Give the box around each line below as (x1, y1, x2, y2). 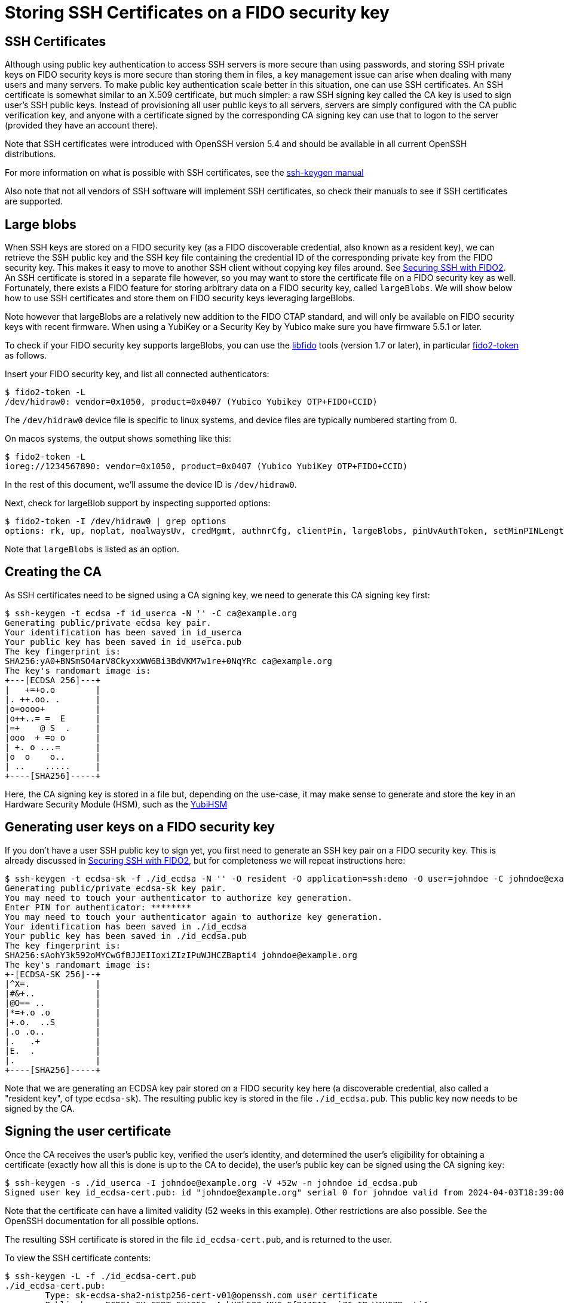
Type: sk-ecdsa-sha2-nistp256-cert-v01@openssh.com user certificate (45, 1290, 378, 1300)
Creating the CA (5, 564, 102, 580)
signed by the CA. (5, 1103, 75, 1114)
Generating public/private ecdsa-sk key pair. (5, 883, 226, 893)
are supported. (5, 196, 63, 207)
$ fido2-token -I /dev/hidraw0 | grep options (5, 516, 226, 527)
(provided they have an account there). (5, 120, 158, 131)
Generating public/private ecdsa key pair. (5, 617, 211, 628)
